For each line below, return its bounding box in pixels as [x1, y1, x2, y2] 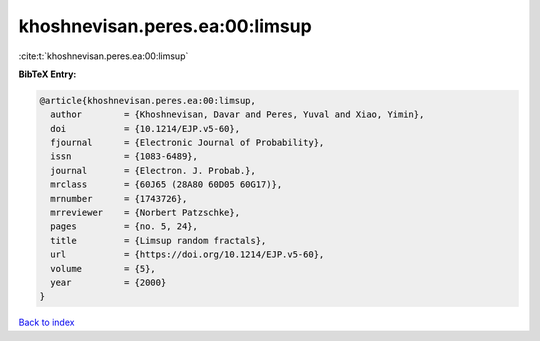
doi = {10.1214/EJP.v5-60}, [50, 123, 240, 134]
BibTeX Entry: [18, 68, 77, 80]
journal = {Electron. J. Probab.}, [50, 165, 257, 176]
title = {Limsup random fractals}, [50, 235, 267, 246]
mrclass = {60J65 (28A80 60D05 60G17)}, [50, 179, 283, 190]
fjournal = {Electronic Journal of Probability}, [50, 137, 325, 149]
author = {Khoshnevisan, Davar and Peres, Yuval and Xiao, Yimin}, [50, 109, 425, 120]
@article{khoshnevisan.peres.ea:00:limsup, [39, 95, 257, 106]
